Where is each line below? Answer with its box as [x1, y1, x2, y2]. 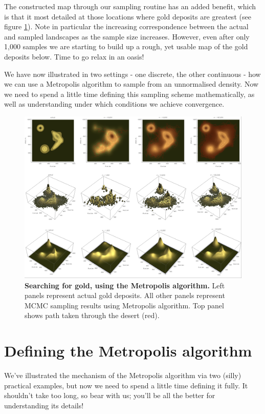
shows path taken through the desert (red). [25, 310, 160, 321]
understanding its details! [4, 400, 84, 410]
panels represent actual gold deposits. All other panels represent [25, 290, 225, 301]
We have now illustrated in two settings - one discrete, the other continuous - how [4, 68, 261, 79]
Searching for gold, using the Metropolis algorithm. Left [25, 280, 225, 290]
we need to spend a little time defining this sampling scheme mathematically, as [4, 88, 255, 99]
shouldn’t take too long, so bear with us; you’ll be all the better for [4, 390, 215, 401]
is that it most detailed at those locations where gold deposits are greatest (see [4, 11, 251, 22]
